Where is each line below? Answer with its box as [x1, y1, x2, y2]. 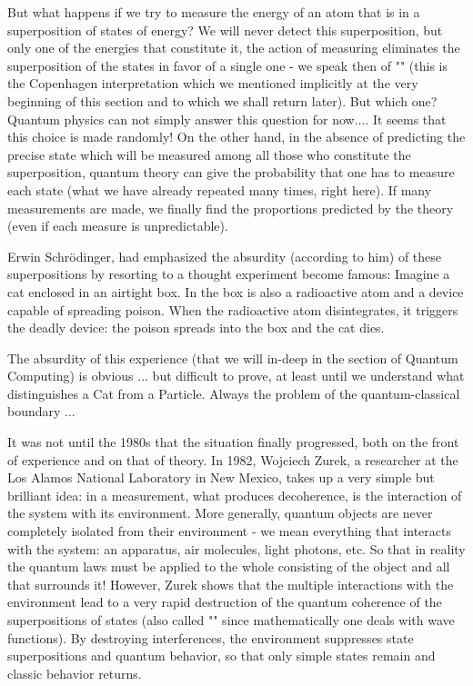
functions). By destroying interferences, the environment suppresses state [7, 628, 414, 647]
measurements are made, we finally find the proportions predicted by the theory [7, 198, 454, 217]
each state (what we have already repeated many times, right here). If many [7, 180, 432, 199]
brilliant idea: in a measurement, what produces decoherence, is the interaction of [7, 485, 462, 504]
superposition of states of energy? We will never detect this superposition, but [7, 20, 443, 39]
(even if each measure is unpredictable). [7, 216, 228, 235]
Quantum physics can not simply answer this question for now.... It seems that [7, 109, 447, 128]
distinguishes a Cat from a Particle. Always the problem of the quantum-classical [7, 383, 460, 403]
